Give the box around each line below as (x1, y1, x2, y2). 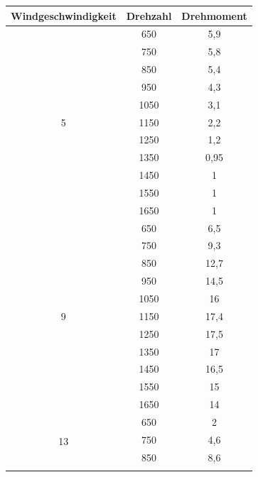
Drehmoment (181, 8, 247, 23)
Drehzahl (126, 8, 172, 23)
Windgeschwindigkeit (11, 8, 117, 23)
